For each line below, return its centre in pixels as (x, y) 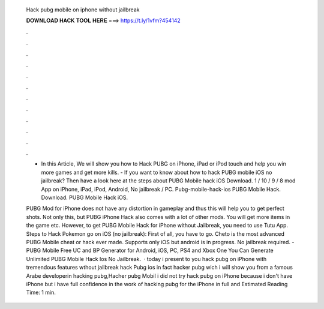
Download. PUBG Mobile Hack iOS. (85, 197)
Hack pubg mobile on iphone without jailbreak (83, 10)
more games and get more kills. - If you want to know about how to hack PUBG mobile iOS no (157, 172)
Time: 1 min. (41, 292)
